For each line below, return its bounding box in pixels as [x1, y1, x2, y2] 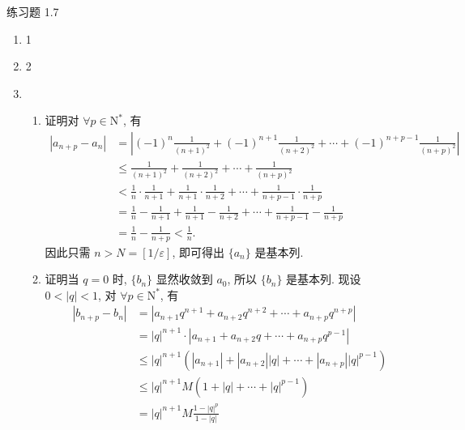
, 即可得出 [172, 243, 224, 260]
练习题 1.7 [6, 3, 59, 19]
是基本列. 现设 [286, 270, 361, 287]
